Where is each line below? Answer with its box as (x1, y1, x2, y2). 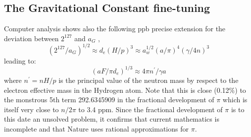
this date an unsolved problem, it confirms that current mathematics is (4, 114, 219, 124)
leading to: (4, 55, 36, 66)
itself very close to (4, 104, 59, 114)
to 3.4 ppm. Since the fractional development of (78, 104, 223, 114)
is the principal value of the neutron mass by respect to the (58, 74, 239, 85)
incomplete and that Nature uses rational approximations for (4, 123, 189, 134)
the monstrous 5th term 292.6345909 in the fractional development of (4, 94, 214, 105)
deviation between (4, 33, 59, 43)
